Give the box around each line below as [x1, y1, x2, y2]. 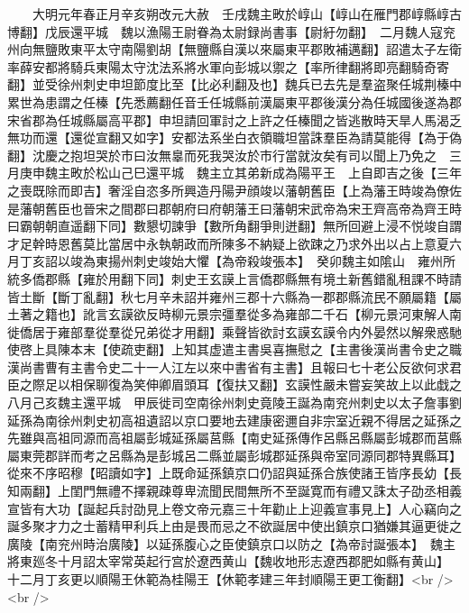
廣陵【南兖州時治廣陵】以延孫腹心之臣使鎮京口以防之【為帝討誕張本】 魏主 [7, 534, 455, 553]
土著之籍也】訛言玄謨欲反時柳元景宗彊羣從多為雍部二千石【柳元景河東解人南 [7, 305, 462, 324]
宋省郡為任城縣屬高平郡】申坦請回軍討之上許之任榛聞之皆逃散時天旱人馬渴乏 [7, 110, 462, 129]
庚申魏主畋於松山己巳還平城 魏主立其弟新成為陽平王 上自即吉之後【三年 [19, 163, 462, 182]
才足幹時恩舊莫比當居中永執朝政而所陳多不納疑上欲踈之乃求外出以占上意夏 [7, 233, 449, 252]
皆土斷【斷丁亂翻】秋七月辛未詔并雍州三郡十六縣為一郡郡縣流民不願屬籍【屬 [7, 287, 462, 306]
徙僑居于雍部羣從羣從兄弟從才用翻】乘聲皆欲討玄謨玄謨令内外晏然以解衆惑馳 [7, 322, 462, 341]
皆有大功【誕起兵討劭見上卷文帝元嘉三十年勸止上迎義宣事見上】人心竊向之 [19, 499, 462, 517]
